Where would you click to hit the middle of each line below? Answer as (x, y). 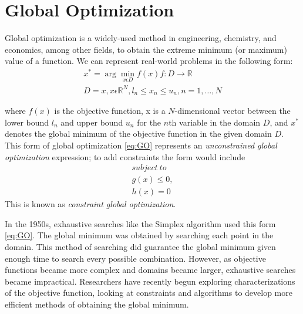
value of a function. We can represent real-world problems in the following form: (149, 61)
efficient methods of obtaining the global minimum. (97, 304)
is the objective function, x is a (110, 111)
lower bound (27, 122)
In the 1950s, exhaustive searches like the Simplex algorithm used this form (140, 223)
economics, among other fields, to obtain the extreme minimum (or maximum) (146, 49)
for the (149, 122)
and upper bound (92, 122)
